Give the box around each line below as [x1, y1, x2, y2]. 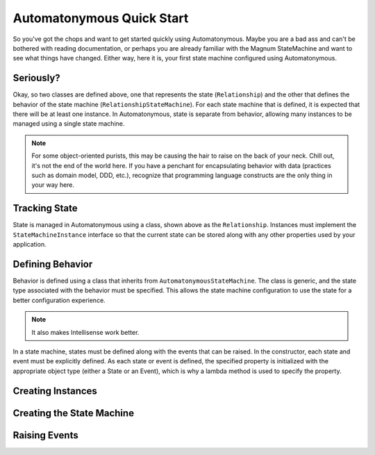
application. [12, 240, 47, 249]
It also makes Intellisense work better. [31, 328, 140, 336]
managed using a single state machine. [12, 119, 125, 128]
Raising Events [12, 429, 79, 441]
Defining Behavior [12, 258, 93, 270]
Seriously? [12, 72, 60, 84]
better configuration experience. [12, 296, 106, 304]
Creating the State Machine [12, 407, 135, 419]
